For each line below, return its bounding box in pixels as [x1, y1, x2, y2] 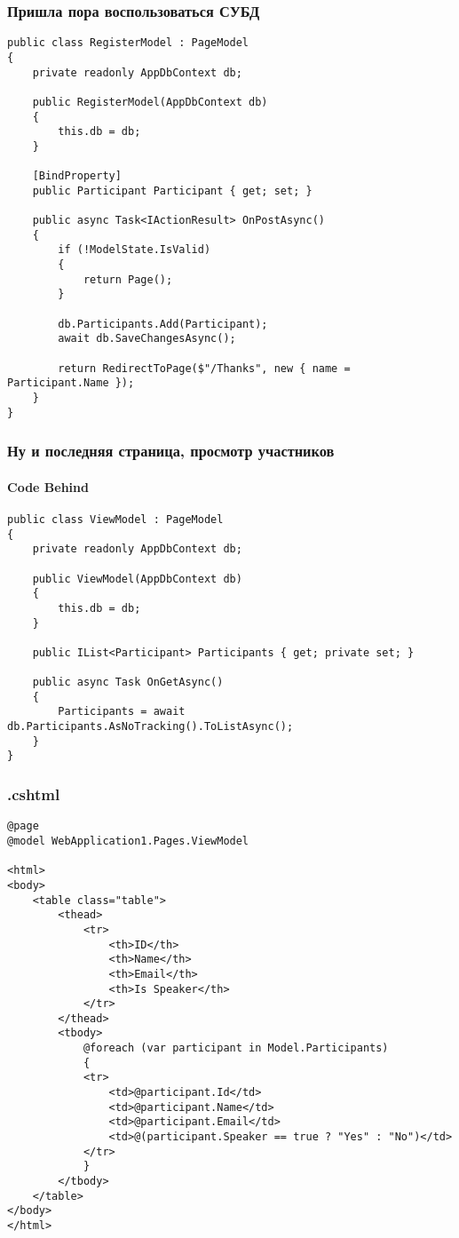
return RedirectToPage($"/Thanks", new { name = [58, 361, 351, 375]
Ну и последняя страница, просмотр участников [7, 440, 335, 462]
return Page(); [83, 273, 173, 286]
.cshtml [7, 783, 60, 805]
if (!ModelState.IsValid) [58, 243, 211, 257]
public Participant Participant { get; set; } [32, 184, 313, 197]
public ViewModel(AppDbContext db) [32, 572, 242, 585]
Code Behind [7, 477, 89, 496]
